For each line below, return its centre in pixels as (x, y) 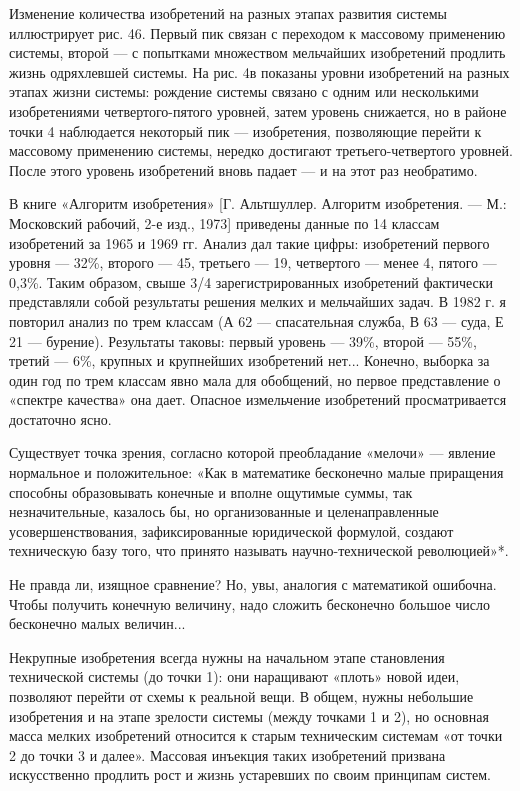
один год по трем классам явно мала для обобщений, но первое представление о (255, 379)
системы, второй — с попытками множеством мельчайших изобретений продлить (257, 52)
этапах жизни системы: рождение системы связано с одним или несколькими (244, 91)
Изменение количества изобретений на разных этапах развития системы (228, 13)
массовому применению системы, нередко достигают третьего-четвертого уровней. (261, 150)
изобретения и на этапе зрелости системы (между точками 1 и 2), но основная (249, 715)
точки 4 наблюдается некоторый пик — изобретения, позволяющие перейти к (245, 130)
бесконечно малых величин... (97, 623)
